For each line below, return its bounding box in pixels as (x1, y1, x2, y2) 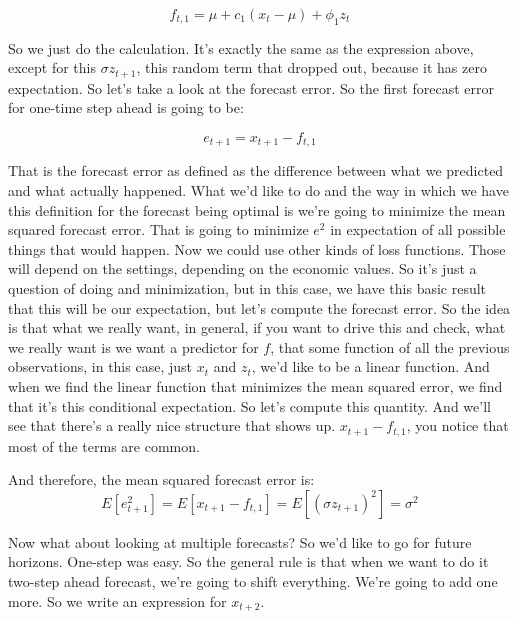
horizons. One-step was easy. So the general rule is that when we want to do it (8, 551, 489, 572)
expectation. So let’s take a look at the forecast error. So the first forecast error (8, 77, 494, 98)
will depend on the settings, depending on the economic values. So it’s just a (8, 258, 477, 279)
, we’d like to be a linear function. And (251, 356, 490, 377)
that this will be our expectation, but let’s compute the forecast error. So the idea (8, 297, 511, 318)
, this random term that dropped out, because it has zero (136, 57, 487, 78)
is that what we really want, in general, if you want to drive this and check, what (8, 317, 506, 338)
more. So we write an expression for (8, 590, 227, 611)
